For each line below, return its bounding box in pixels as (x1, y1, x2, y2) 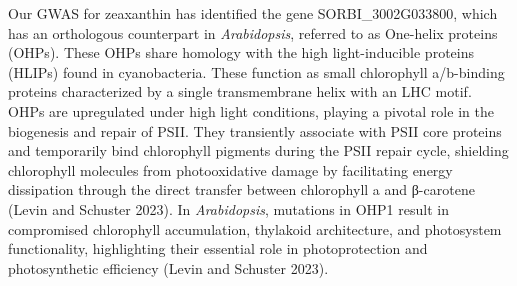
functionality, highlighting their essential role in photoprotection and (8, 238, 428, 259)
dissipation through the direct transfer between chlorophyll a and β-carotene (8, 179, 475, 200)
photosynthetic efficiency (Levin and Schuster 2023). (8, 257, 329, 278)
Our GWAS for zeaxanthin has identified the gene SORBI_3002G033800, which (8, 3, 498, 23)
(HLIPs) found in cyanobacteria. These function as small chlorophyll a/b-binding (8, 61, 505, 82)
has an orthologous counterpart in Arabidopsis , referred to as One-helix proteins (8, 22, 498, 43)
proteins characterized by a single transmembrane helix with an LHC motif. (8, 81, 472, 102)
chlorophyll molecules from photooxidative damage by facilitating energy (8, 159, 453, 180)
